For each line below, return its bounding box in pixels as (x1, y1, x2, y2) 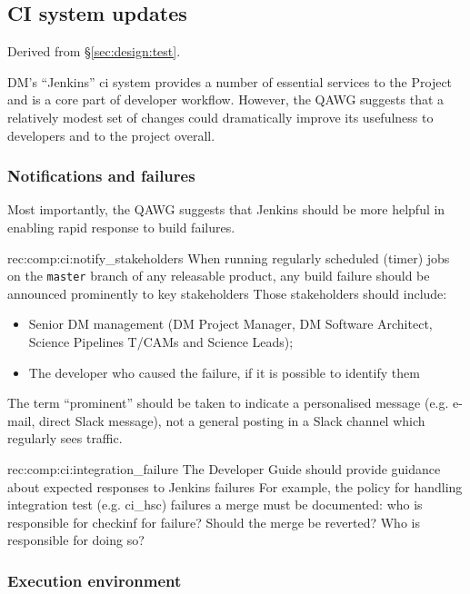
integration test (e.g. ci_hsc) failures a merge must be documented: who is (7, 495, 423, 514)
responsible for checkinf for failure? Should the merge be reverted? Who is (7, 512, 420, 531)
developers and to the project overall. (7, 125, 215, 144)
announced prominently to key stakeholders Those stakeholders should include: (7, 283, 447, 302)
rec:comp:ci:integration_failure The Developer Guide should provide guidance (7, 459, 441, 478)
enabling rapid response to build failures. (7, 217, 235, 236)
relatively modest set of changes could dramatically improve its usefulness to (7, 107, 434, 126)
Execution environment (7, 569, 182, 591)
